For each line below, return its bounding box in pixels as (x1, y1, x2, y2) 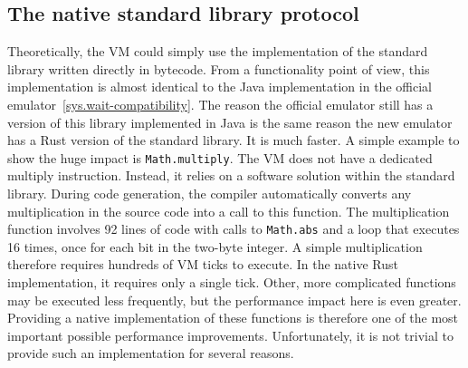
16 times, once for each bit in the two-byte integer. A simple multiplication (7, 237, 423, 256)
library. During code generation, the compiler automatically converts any (7, 184, 412, 203)
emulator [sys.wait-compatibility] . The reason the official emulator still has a (7, 94, 434, 113)
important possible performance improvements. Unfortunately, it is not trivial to (7, 325, 454, 344)
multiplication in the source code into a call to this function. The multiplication (7, 201, 450, 220)
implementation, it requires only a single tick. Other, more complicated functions (7, 273, 456, 292)
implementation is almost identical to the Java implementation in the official (7, 77, 432, 96)
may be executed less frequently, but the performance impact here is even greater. (7, 290, 462, 309)
